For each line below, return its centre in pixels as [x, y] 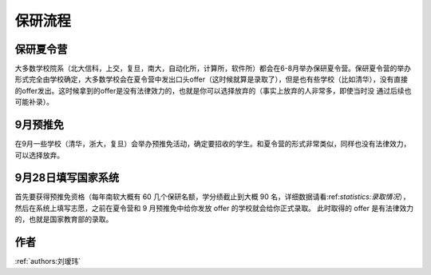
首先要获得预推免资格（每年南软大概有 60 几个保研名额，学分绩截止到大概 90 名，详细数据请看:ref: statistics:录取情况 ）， [212, 197]
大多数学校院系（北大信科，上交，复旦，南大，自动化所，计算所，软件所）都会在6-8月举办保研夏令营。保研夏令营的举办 [213, 69]
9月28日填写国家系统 [67, 178]
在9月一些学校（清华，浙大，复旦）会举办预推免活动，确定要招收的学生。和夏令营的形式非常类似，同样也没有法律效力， [213, 144]
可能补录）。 [34, 102]
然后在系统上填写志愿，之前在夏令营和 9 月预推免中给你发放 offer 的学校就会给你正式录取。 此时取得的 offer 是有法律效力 [214, 208]
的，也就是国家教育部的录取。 [64, 219]
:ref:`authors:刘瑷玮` [48, 261]
